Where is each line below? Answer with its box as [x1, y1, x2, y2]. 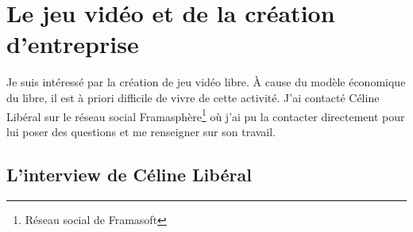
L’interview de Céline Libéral [6, 162, 252, 186]
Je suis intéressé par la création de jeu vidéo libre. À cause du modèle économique [6, 74, 406, 90]
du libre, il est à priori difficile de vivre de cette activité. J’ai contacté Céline [6, 89, 380, 105]
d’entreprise [6, 28, 139, 60]
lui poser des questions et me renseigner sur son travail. [6, 123, 276, 139]
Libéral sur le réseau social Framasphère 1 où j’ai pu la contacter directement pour [6, 105, 405, 124]
